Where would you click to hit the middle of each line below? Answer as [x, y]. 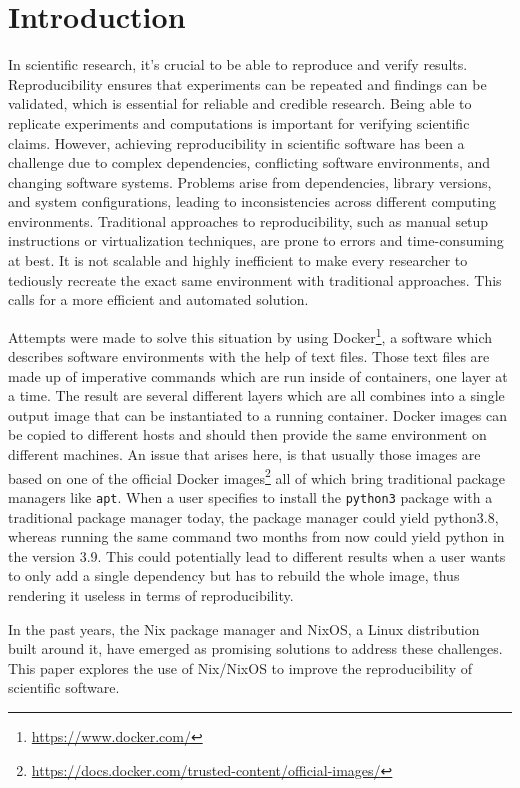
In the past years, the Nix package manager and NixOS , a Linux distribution [244, 628]
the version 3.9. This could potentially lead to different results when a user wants [257, 555]
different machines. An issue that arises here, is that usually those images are [244, 454]
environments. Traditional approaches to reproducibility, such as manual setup [248, 220]
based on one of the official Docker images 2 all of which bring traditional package [257, 476]
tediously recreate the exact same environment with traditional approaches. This [255, 279]
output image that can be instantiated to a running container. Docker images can [258, 414]
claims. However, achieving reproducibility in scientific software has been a [236, 142]
